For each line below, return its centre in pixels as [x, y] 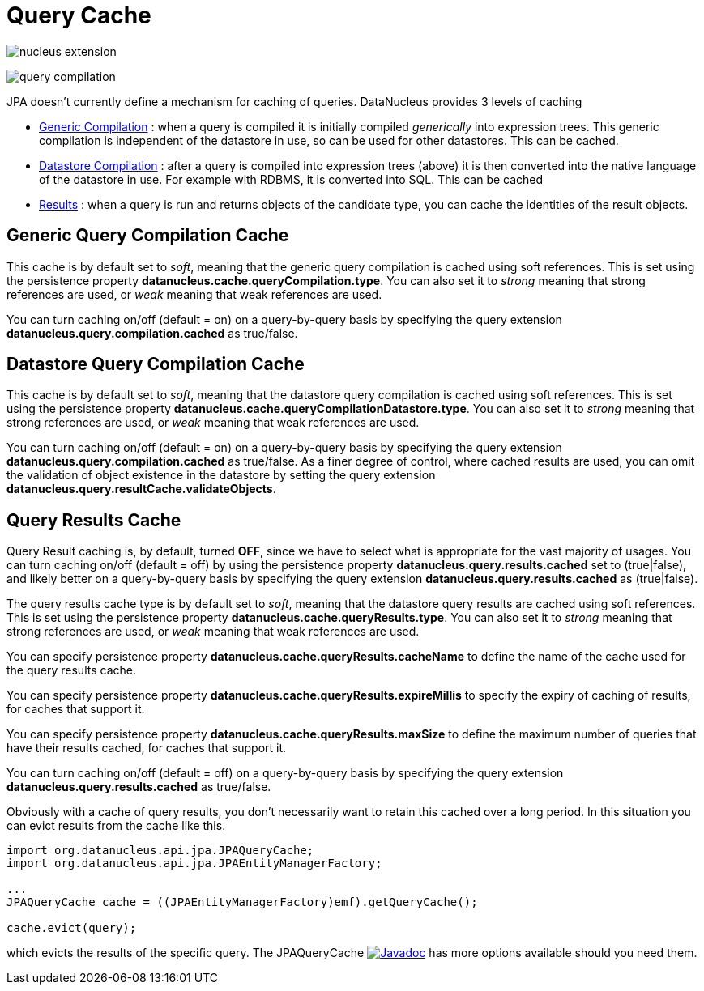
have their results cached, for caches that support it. [147, 748]
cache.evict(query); [72, 928]
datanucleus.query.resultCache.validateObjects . [141, 489]
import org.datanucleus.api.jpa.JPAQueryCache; [160, 851]
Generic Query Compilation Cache [148, 236]
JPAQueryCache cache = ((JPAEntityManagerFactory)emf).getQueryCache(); [242, 902]
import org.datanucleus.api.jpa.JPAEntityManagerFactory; [194, 863]
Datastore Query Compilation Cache [156, 364]
